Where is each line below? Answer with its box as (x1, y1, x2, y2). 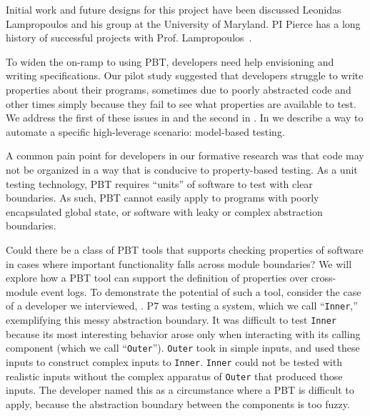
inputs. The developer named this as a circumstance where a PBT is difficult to (6, 382, 354, 397)
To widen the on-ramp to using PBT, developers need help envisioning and (6, 54, 334, 69)
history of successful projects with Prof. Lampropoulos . (6, 30, 252, 45)
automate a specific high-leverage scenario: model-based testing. (6, 124, 285, 139)
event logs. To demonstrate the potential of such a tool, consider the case (41, 284, 361, 299)
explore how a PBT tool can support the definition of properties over (6, 270, 309, 285)
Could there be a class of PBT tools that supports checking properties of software (6, 242, 364, 257)
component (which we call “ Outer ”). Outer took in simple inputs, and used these (6, 340, 360, 355)
